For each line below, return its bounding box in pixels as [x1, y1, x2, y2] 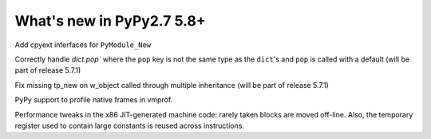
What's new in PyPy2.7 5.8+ [14, 12, 207, 30]
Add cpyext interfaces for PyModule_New [14, 40, 152, 50]
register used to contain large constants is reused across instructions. [14, 121, 245, 130]
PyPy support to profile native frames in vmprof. [14, 95, 173, 105]
